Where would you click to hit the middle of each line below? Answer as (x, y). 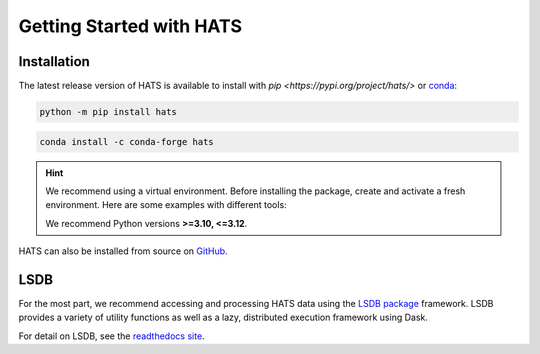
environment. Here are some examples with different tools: (166, 205)
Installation (54, 61)
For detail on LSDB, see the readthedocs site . (111, 336)
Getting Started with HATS (130, 26)
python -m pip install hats (108, 112)
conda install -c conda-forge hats (126, 141)
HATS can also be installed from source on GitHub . (123, 251)
